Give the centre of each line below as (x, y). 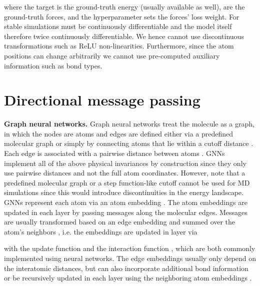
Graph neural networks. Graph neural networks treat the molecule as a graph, (129, 124)
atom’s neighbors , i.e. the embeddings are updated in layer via (101, 231)
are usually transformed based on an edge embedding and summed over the (120, 222)
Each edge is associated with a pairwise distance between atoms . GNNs (114, 153)
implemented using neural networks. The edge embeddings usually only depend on (130, 258)
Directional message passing (102, 100)
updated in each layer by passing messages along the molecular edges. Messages (126, 212)
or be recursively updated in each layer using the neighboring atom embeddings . (128, 278)
